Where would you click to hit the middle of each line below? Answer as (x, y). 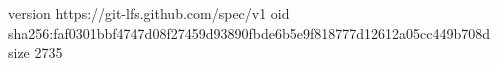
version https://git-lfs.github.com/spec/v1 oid (149, 13)
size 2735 (35, 52)
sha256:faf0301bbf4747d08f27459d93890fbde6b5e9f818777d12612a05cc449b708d (249, 32)
